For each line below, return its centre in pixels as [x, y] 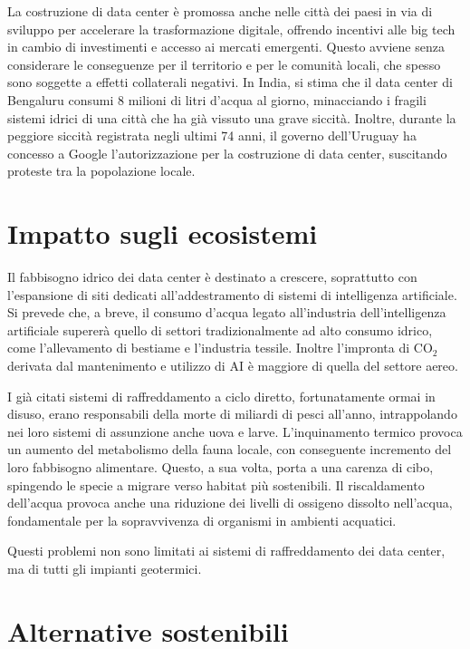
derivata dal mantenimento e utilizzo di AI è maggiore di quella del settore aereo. [233, 366]
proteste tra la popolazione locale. [101, 171]
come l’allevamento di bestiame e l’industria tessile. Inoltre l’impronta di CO [220, 348]
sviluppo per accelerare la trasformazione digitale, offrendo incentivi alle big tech [231, 29]
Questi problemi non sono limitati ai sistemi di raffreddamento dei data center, [226, 551]
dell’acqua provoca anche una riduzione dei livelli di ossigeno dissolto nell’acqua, [230, 503]
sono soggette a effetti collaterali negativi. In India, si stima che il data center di [230, 82]
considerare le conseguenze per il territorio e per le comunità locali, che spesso [224, 64]
